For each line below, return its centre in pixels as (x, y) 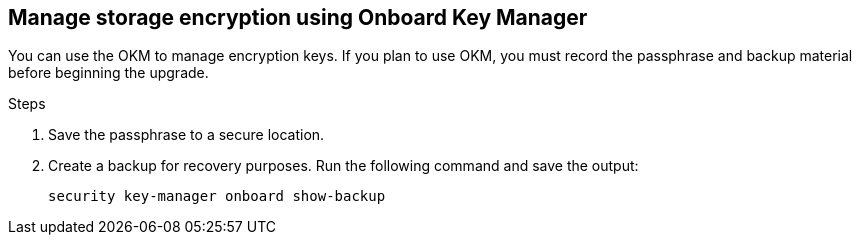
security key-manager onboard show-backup (217, 196)
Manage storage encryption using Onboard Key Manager (298, 17)
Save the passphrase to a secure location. (186, 135)
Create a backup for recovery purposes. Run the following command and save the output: (343, 166)
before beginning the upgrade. (108, 73)
